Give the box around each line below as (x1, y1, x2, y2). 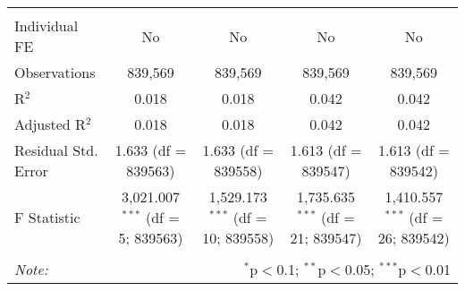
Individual (14, 15, 79, 36)
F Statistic (14, 207, 80, 227)
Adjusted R (14, 114, 86, 134)
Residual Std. (14, 140, 98, 160)
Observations (14, 62, 96, 82)
